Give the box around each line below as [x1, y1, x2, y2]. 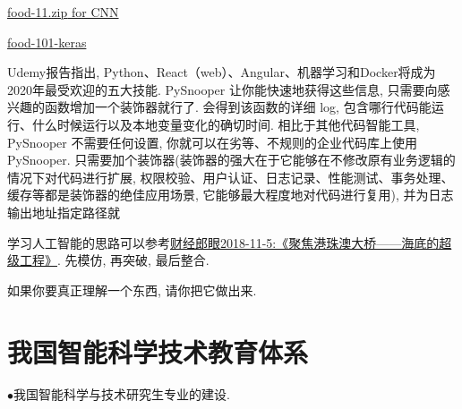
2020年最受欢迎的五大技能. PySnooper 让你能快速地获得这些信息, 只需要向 [7, 80, 438, 98]
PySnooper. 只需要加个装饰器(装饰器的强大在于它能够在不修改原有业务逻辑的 [7, 150, 456, 169]
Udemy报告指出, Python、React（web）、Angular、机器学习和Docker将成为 [7, 63, 436, 81]
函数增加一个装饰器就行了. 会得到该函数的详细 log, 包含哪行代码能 [44, 98, 432, 116]
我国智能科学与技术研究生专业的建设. [13, 385, 230, 404]
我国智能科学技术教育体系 [7, 333, 309, 370]
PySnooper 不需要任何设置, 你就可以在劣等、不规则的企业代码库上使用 [7, 132, 417, 151]
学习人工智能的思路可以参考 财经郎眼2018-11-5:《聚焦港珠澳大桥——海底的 [7, 233, 440, 251]
